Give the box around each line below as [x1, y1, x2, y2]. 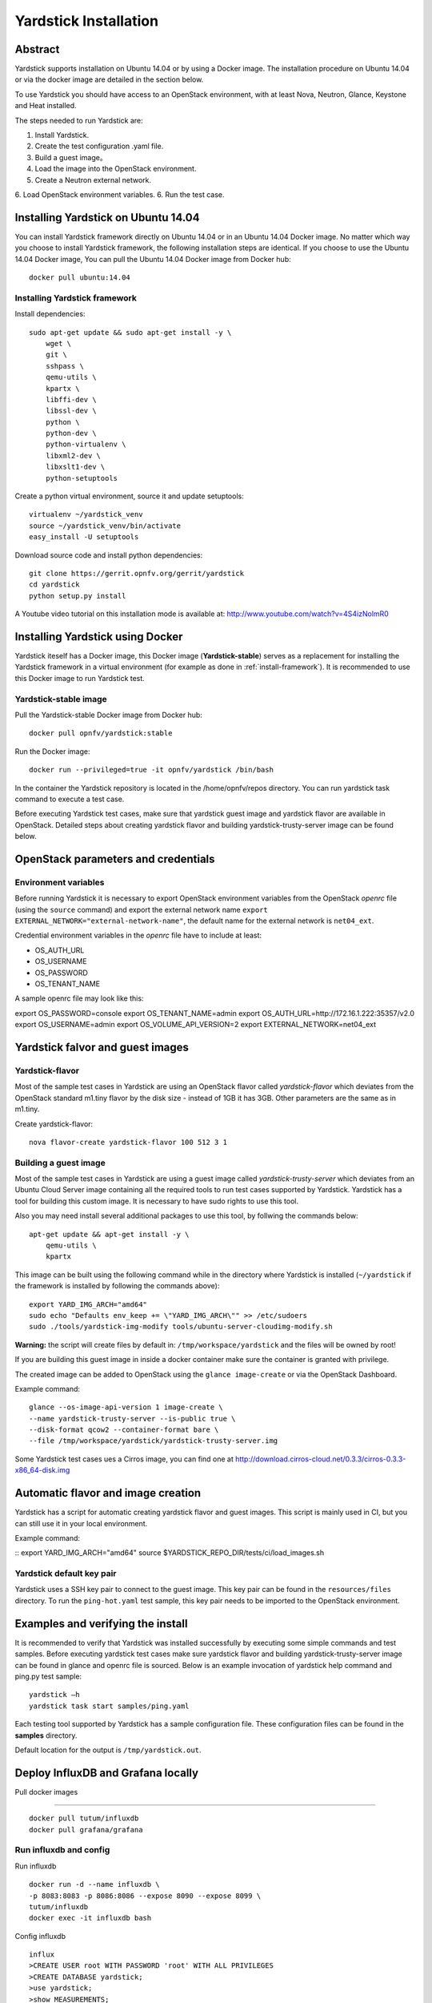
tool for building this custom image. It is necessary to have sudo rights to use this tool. [14, 1196, 299, 1206]
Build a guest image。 [34, 152, 107, 162]
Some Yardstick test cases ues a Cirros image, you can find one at [14, 1454, 234, 1464]
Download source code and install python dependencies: [14, 550, 203, 560]
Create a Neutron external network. [34, 175, 152, 184]
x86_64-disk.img [14, 1465, 70, 1475]
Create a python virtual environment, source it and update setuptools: [14, 491, 244, 501]
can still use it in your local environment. [14, 1518, 148, 1528]
